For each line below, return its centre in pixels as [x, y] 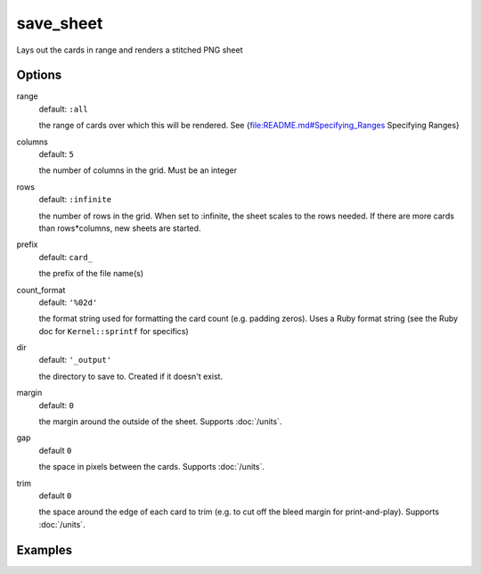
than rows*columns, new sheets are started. [120, 228]
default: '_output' [75, 360]
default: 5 [57, 154]
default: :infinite [75, 200]
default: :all [63, 109]
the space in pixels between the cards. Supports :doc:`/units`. [151, 467]
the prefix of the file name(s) [91, 274]
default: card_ [66, 257]
